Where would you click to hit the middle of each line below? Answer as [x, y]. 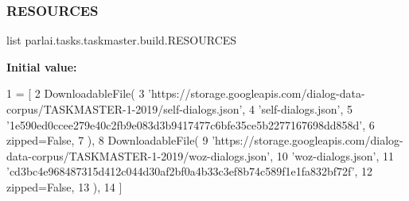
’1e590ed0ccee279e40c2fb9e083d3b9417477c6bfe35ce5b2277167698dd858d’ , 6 [191, 124]
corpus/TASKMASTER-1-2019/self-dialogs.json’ [125, 109]
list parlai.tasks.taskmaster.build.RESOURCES [122, 40]
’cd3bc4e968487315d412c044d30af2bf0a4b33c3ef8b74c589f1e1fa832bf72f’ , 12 [190, 171]
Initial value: [42, 66]
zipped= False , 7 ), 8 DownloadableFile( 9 [107, 140]
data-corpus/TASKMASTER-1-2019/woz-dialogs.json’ [138, 155]
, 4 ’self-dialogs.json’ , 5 [298, 109]
